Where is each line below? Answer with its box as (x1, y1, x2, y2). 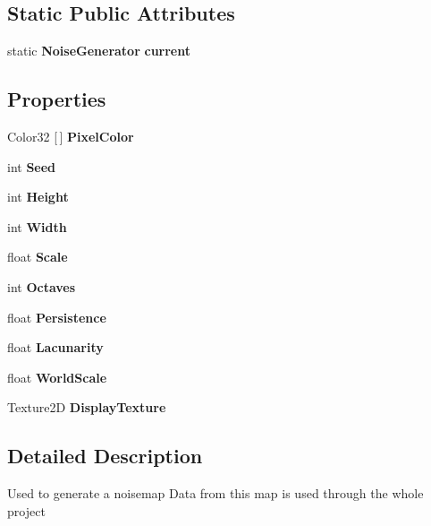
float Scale (7, 247, 68, 266)
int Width (7, 217, 67, 236)
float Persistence (7, 307, 106, 326)
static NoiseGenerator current (7, 41, 190, 60)
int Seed (7, 157, 56, 176)
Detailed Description (7, 442, 203, 470)
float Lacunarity (7, 338, 104, 357)
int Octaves (7, 277, 76, 296)
